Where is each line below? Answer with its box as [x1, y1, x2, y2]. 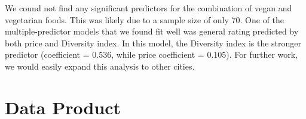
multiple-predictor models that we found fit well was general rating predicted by [5, 25, 299, 37]
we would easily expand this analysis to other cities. [5, 59, 195, 72]
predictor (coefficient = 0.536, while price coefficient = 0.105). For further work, [5, 48, 298, 61]
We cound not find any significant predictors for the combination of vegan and [5, 2, 292, 14]
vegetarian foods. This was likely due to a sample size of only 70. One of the [5, 13, 284, 26]
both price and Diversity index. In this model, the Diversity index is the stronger [5, 36, 302, 49]
